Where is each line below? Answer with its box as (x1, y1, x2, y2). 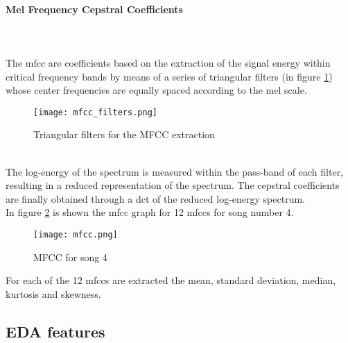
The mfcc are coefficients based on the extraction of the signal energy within (6, 55, 331, 69)
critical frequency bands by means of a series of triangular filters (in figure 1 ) (6, 69, 333, 83)
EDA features (6, 320, 105, 342)
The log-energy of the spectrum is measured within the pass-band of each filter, (6, 164, 344, 178)
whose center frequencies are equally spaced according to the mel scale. (6, 83, 307, 97)
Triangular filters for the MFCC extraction (33, 127, 215, 142)
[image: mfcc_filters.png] (33, 107, 157, 117)
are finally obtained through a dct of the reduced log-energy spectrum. (6, 191, 305, 206)
